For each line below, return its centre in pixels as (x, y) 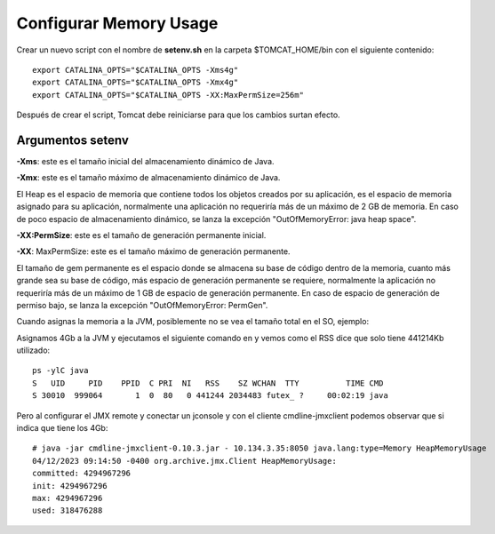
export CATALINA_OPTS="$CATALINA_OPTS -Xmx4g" (136, 83)
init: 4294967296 (70, 486)
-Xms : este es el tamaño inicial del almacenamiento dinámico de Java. (145, 162)
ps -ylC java (60, 371)
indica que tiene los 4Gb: (62, 428)
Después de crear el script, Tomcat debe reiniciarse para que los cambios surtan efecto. (179, 115)
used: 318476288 (68, 510)
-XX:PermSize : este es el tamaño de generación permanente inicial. (141, 235)
